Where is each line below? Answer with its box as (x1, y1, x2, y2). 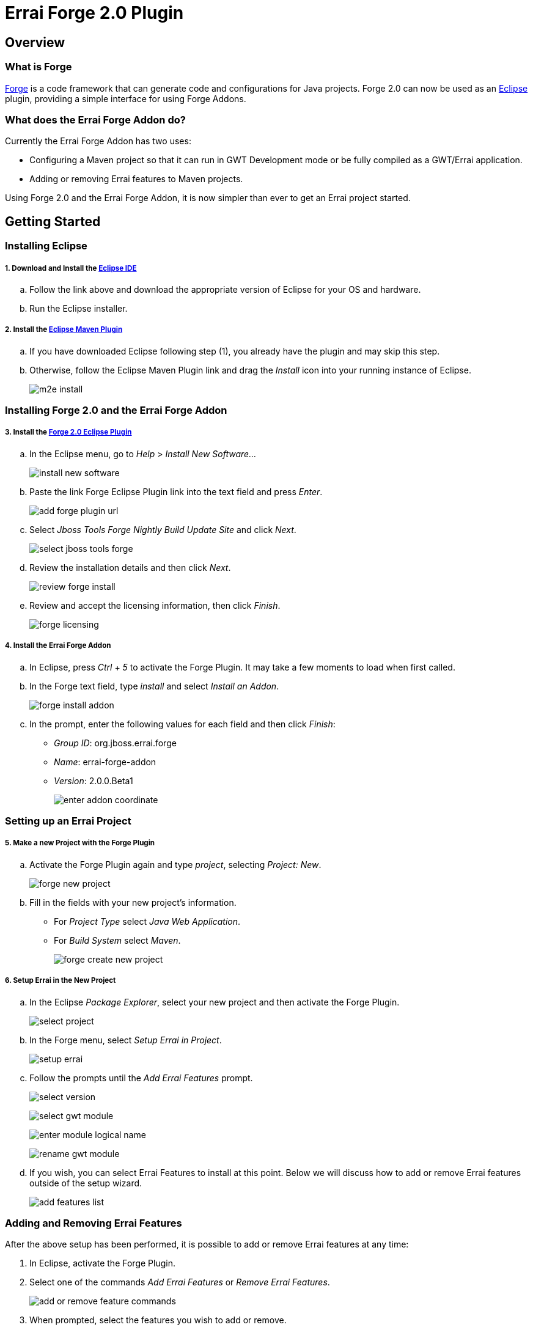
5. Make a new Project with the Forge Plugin (5, 839, 155, 848)
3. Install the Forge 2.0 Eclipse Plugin (5, 428, 132, 437)
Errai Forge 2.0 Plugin (5, 2, 184, 23)
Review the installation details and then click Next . (29, 562, 231, 573)
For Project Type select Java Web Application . (54, 916, 241, 927)
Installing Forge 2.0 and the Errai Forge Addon (5, 404, 227, 417)
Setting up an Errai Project (5, 815, 131, 828)
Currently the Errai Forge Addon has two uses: (5, 136, 191, 147)
